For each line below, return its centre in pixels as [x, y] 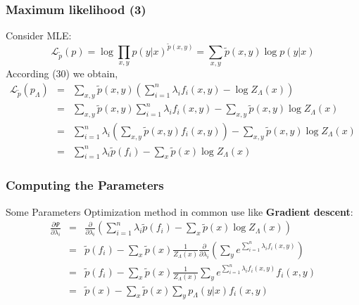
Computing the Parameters [85, 185]
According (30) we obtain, [62, 73]
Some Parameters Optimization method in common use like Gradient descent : [179, 211]
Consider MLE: [39, 35]
